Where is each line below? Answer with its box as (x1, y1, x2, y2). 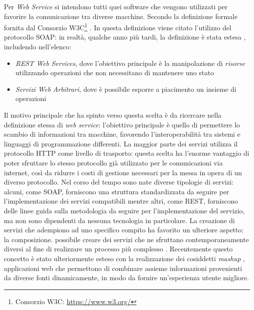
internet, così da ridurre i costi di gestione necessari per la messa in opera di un (4, 167, 242, 177)
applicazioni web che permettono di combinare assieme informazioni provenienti (4, 263, 242, 273)
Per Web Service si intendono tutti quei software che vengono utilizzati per (4, 1, 228, 11)
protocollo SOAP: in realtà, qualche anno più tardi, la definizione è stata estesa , (4, 32, 246, 42)
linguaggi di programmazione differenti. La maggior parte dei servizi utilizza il (4, 138, 238, 148)
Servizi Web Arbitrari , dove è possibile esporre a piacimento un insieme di (15, 83, 236, 94)
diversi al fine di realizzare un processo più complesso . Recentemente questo (4, 244, 233, 254)
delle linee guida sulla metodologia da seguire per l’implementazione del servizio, (4, 205, 245, 215)
